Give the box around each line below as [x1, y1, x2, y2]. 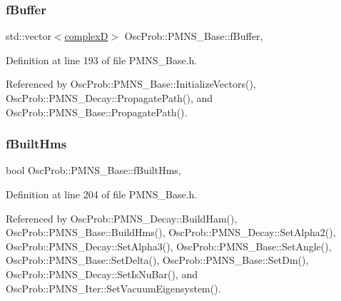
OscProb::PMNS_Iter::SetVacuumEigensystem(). [6, 280, 221, 295]
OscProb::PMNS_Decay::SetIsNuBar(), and [6, 266, 198, 281]
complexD [64, 29, 108, 44]
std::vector [6, 29, 51, 44]
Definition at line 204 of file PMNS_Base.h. [6, 187, 198, 201]
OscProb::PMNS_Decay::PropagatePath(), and [6, 91, 213, 105]
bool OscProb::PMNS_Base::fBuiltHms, [6, 163, 181, 178]
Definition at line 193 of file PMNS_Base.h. [6, 52, 198, 67]
